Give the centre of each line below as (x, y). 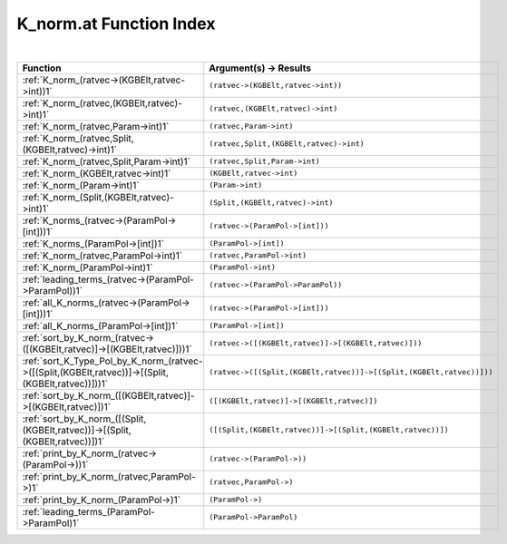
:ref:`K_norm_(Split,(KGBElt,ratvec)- (98, 197)
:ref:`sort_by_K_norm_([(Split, (84, 419)
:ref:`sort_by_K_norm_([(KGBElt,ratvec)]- (108, 395)
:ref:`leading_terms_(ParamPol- (89, 511)
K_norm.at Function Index (116, 24)
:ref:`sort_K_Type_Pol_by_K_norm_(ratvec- (112, 361)
